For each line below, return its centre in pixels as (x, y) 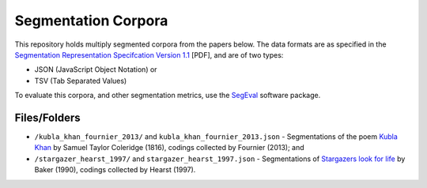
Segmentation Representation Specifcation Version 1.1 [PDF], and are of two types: (149, 55)
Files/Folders (47, 117)
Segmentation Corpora (91, 21)
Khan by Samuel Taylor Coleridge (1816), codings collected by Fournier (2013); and (169, 148)
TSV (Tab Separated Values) (81, 81)
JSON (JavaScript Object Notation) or (96, 70)
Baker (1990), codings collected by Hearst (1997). (115, 170)
